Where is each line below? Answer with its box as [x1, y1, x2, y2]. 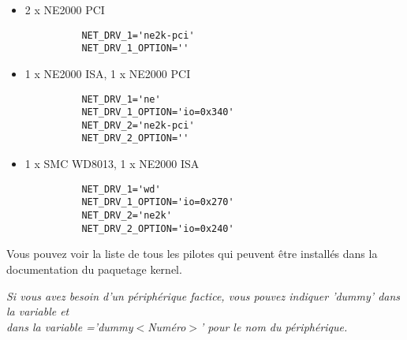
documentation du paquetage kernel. [6, 260, 182, 277]
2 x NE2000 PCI [24, 2, 105, 17]
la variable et [6, 303, 69, 319]
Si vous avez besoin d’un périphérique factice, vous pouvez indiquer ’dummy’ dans [6, 287, 401, 304]
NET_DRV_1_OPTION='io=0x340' [81, 106, 234, 118]
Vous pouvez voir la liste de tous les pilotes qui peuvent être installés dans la [6, 245, 378, 262]
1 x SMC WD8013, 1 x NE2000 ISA [24, 155, 200, 172]
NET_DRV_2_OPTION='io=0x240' [81, 222, 234, 234]
